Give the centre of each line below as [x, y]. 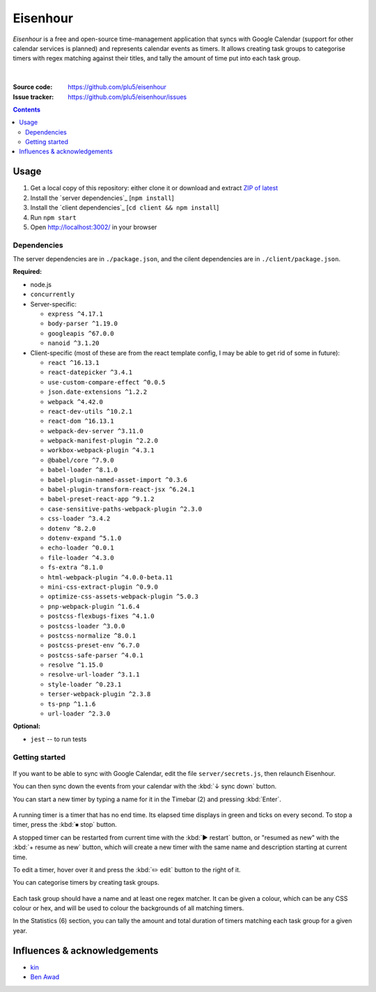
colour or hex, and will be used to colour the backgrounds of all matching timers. [128, 908]
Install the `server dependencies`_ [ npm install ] [102, 198]
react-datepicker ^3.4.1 [90, 372]
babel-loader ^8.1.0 [83, 470]
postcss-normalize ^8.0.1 [92, 635]
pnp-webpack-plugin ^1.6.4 [94, 606]
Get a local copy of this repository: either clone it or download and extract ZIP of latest [154, 188]
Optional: [27, 726]
